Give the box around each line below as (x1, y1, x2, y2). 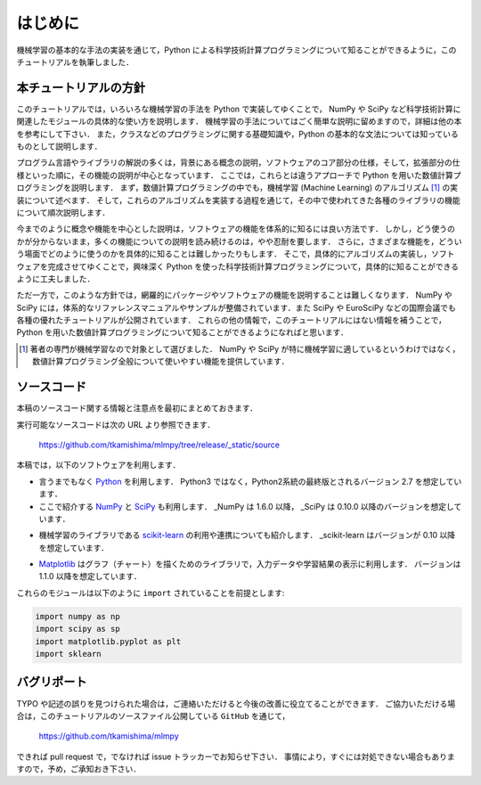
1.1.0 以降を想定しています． (38, 571, 142, 582)
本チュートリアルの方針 (16, 80, 146, 95)
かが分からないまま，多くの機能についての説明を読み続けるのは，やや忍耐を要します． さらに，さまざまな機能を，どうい (16, 236, 462, 247)
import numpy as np (35, 611, 120, 621)
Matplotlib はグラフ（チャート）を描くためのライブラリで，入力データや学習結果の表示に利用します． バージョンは (38, 559, 461, 569)
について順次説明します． (16, 207, 110, 217)
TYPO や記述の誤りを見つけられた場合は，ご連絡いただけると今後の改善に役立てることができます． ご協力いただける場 (16, 698, 456, 708)
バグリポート (16, 675, 87, 690)
